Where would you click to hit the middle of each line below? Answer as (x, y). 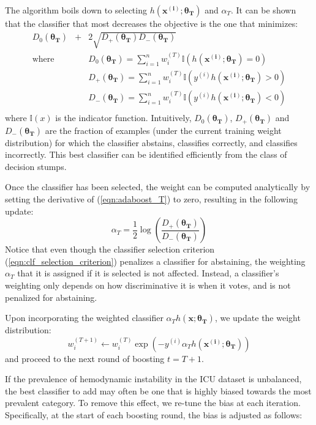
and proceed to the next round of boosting (85, 358)
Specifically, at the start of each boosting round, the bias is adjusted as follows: (154, 415)
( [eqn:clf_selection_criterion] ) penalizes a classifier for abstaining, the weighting (155, 261)
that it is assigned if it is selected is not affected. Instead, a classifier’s (148, 273)
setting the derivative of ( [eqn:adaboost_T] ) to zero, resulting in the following (151, 198)
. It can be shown (263, 10)
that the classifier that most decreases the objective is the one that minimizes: (152, 23)
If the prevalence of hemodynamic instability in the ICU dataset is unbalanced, (153, 379)
